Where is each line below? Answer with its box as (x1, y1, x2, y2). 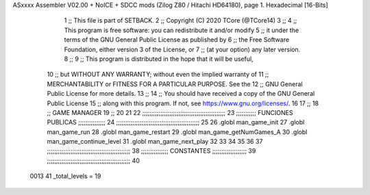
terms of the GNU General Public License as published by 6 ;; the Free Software (64, 36, 290, 44)
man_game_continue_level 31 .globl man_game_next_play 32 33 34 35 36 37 (47, 138, 263, 146)
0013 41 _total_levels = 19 (29, 172, 101, 181)
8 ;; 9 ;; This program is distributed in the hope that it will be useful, (64, 55, 254, 63)
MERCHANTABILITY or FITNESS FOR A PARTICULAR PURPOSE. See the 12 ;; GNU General (47, 79, 303, 88)
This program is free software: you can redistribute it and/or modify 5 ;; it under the (64, 26, 299, 34)
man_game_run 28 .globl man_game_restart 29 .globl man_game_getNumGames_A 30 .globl (47, 127, 308, 136)
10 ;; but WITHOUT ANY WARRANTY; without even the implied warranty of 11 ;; (47, 70, 269, 79)
